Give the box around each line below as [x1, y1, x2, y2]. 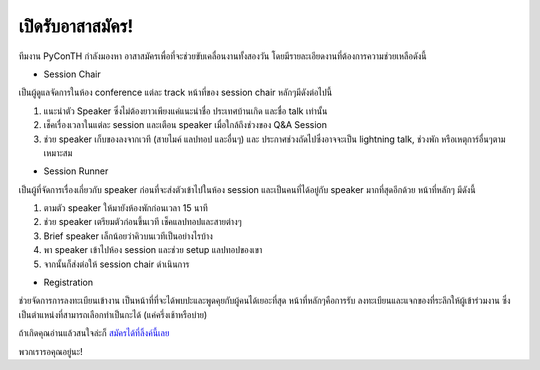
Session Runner [43, 165, 109, 177]
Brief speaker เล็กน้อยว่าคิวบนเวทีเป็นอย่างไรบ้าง [43, 230, 214, 242]
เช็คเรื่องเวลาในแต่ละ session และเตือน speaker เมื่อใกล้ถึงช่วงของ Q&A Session [43, 119, 327, 131]
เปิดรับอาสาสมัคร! [18, 15, 134, 37]
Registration [43, 276, 94, 289]
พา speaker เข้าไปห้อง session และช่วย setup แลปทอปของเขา [43, 244, 263, 256]
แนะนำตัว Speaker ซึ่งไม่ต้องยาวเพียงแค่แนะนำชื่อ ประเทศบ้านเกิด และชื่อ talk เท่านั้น [43, 105, 328, 117]
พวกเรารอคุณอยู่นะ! [18, 345, 84, 357]
